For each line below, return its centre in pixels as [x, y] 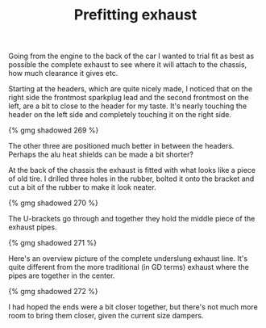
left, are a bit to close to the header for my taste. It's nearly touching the [128, 106]
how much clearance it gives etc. [63, 74]
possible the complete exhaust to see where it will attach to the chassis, [128, 65]
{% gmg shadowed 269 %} [54, 130]
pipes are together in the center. [62, 275]
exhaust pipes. [33, 227]
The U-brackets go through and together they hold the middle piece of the [132, 219]
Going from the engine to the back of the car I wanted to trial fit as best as [131, 56]
